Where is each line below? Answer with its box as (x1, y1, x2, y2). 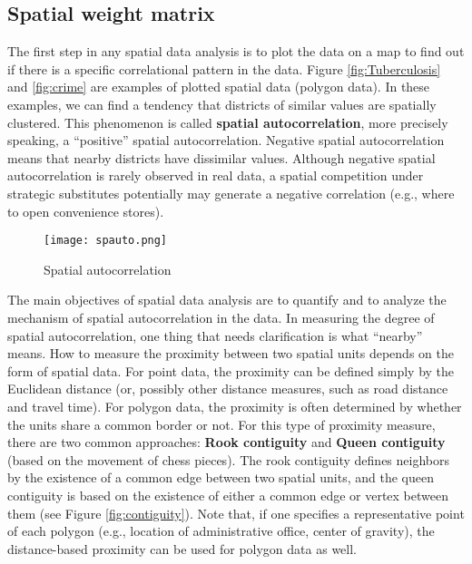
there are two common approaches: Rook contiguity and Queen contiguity (7, 433, 446, 452)
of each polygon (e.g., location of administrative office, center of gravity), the (7, 521, 435, 540)
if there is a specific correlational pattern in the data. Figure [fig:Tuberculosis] (7, 59, 441, 78)
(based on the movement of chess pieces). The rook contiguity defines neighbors (7, 450, 449, 469)
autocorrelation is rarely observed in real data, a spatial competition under (7, 166, 424, 185)
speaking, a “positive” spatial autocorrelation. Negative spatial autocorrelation (7, 131, 445, 150)
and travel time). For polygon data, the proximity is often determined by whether (7, 396, 462, 415)
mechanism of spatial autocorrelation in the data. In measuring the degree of (7, 307, 435, 326)
